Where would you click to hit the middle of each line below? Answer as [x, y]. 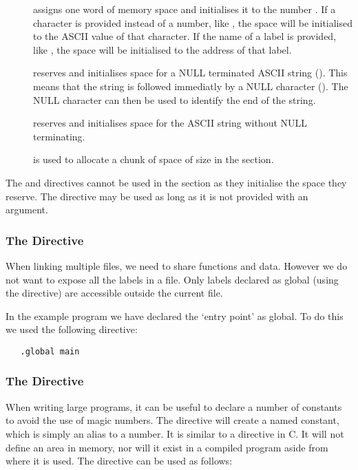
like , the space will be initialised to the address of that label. [162, 49]
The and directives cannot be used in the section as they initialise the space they [176, 182]
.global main [50, 351]
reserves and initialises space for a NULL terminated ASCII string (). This [190, 73]
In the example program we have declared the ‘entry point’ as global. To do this [175, 316]
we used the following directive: [72, 329]
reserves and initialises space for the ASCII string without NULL [170, 123]
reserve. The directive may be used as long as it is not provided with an [157, 196]
